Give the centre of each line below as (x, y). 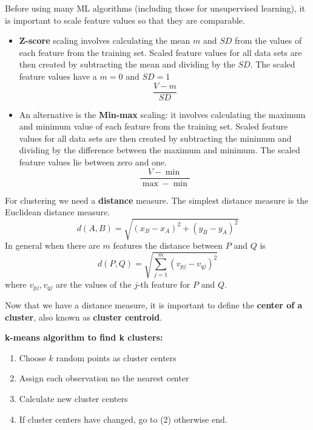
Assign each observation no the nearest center (104, 378)
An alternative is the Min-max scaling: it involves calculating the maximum (162, 114)
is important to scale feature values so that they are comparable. (125, 20)
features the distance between (168, 245)
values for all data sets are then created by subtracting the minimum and (155, 138)
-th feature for (164, 284)
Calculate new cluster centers (73, 398)
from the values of (268, 40)
